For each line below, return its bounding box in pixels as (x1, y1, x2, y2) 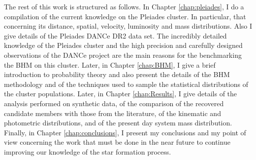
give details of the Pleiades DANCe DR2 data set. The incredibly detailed (4, 30, 227, 40)
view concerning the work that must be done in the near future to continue (4, 137, 230, 147)
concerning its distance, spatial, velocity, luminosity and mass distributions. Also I (4, 21, 253, 31)
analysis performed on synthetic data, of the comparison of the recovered (4, 98, 224, 108)
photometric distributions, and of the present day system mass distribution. (4, 118, 232, 128)
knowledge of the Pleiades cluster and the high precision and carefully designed (4, 40, 243, 50)
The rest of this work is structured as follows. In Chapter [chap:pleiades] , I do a (4, 1, 244, 11)
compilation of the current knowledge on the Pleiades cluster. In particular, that (4, 11, 246, 21)
